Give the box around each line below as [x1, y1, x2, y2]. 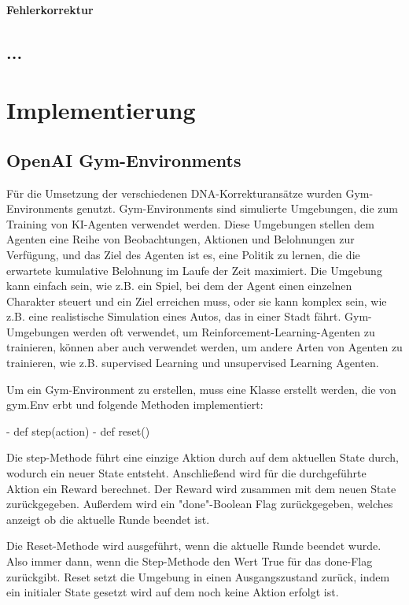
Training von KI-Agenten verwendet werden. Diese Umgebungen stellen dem [6, 215, 374, 232]
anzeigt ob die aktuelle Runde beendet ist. [6, 510, 210, 527]
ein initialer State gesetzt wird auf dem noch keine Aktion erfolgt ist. [6, 584, 339, 600]
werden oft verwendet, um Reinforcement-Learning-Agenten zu [72, 323, 375, 340]
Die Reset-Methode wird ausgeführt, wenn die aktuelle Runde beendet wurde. [6, 537, 381, 554]
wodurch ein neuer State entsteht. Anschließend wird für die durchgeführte [6, 465, 367, 481]
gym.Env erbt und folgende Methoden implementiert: [6, 396, 263, 413]
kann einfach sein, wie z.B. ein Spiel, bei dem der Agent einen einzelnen [6, 277, 352, 294]
